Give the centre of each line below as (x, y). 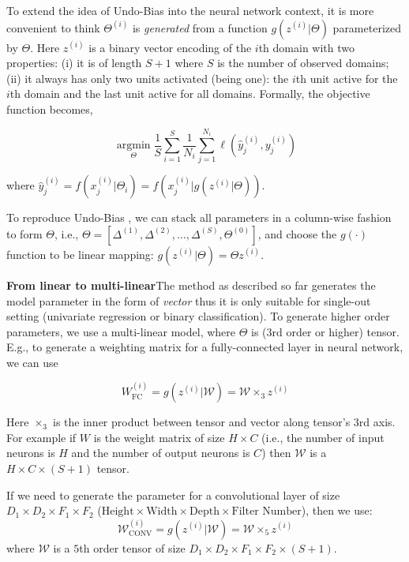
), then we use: (337, 510)
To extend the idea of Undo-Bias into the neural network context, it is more (190, 10)
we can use (32, 362)
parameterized (367, 27)
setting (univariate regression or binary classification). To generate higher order (198, 316)
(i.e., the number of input (323, 437)
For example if (41, 437)
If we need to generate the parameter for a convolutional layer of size (173, 495)
